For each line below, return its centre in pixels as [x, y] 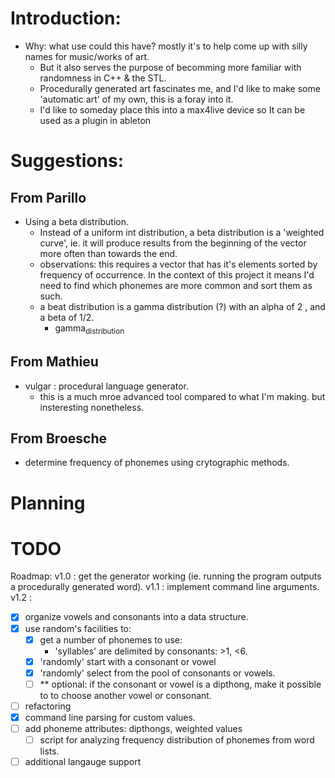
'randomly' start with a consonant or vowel [128, 661]
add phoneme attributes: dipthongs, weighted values [133, 728]
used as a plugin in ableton [95, 120]
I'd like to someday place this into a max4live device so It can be [172, 109]
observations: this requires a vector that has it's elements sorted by [178, 264]
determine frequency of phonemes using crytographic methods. [157, 463]
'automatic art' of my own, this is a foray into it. [136, 99]
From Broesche [58, 438]
